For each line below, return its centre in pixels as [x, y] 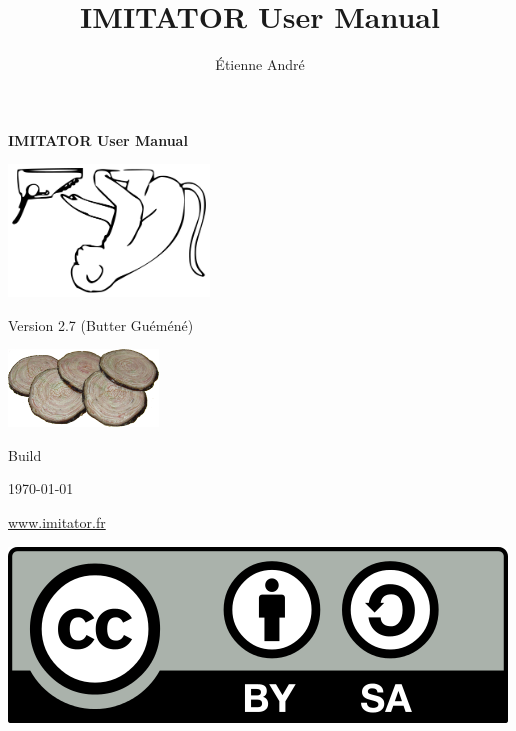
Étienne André [260, 64]
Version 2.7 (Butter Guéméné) [101, 324]
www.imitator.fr [57, 522]
